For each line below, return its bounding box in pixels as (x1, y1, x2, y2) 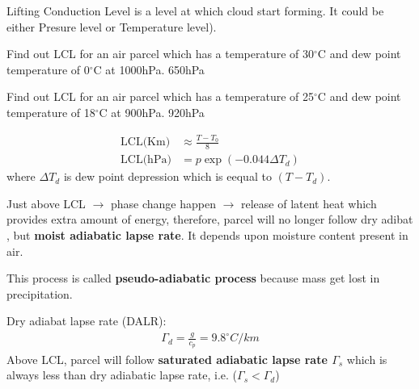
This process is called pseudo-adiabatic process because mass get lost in (6, 270, 380, 287)
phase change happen (110, 194, 216, 211)
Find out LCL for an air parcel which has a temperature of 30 (6, 45, 315, 62)
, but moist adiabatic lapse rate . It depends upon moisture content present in (6, 226, 408, 243)
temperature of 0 (6, 61, 90, 77)
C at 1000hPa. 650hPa (93, 61, 205, 77)
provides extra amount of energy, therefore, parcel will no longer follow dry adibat (6, 211, 413, 228)
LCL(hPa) (121, 154, 171, 166)
